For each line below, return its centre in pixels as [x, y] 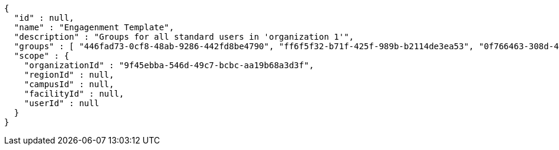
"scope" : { [41, 56]
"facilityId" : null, [74, 94]
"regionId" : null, [69, 75]
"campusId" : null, [69, 84]
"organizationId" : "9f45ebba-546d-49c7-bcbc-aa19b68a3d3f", [169, 65]
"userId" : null [62, 103]
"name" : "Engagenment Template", [94, 27]
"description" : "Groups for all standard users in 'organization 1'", [184, 37]
